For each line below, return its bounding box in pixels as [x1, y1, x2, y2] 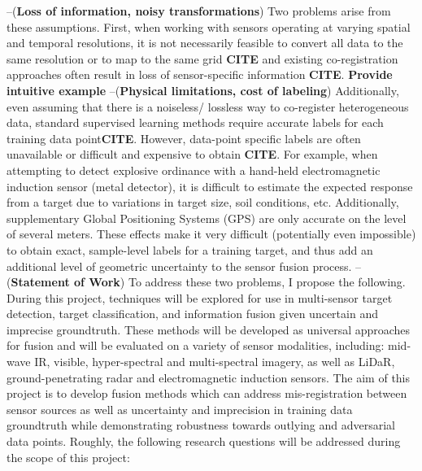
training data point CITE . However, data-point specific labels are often [7, 129, 361, 146]
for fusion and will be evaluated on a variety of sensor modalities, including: [7, 337, 385, 354]
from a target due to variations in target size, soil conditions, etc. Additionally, [7, 194, 399, 211]
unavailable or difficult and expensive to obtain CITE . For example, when [7, 146, 378, 163]
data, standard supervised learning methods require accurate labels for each [7, 114, 384, 131]
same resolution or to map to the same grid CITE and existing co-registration [7, 50, 398, 67]
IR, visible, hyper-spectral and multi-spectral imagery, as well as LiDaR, [34, 353, 395, 370]
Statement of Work [11, 273, 120, 290]
